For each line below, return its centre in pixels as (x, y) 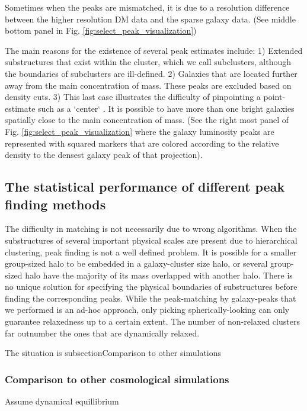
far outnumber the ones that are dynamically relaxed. (102, 333)
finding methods (55, 204)
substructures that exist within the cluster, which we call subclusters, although (148, 62)
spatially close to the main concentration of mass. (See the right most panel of (147, 120)
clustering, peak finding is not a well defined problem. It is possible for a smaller (151, 252)
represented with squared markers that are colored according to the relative (142, 143)
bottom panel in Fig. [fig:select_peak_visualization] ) (101, 30)
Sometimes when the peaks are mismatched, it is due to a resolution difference (147, 7)
